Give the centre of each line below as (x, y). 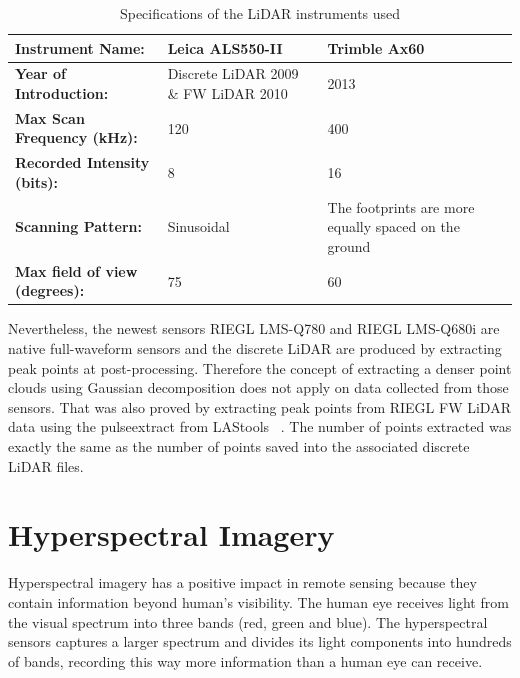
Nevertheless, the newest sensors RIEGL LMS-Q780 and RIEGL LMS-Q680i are (254, 328)
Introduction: (62, 93)
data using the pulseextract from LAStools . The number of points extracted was (260, 426)
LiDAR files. (46, 465)
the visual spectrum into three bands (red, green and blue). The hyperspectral (248, 621)
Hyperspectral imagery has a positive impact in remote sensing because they (242, 582)
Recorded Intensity (82, 162)
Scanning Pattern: (78, 226)
